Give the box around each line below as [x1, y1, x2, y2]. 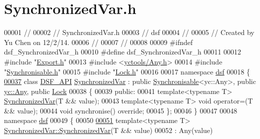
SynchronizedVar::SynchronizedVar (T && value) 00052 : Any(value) [4, 125, 213, 135]
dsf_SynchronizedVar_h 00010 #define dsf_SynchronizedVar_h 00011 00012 [4, 46, 241, 57]
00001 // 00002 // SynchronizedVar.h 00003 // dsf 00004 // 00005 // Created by [4, 27, 254, 37]
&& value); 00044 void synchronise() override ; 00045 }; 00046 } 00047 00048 [4, 105, 237, 115]
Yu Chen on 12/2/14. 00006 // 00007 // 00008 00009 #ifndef [4, 36, 193, 47]
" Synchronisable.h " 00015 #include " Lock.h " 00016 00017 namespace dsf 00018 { [4, 66, 250, 76]
